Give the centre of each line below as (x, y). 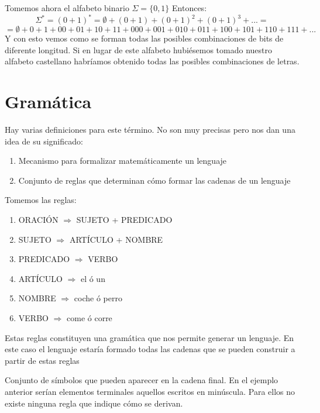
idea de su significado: (44, 141)
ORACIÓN (38, 219)
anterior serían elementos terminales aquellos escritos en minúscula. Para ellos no (150, 391)
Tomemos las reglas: (41, 200)
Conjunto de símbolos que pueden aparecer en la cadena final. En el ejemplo (142, 380)
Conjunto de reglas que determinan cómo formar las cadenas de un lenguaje (154, 180)
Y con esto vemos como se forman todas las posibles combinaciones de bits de (144, 38)
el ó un (93, 278)
